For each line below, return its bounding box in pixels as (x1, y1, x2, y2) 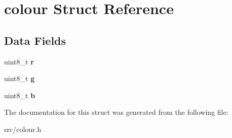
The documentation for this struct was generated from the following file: (4, 107, 228, 117)
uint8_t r (4, 56, 34, 66)
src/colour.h (4, 123, 42, 134)
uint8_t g (4, 73, 35, 84)
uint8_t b (4, 90, 35, 100)
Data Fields (4, 32, 66, 48)
